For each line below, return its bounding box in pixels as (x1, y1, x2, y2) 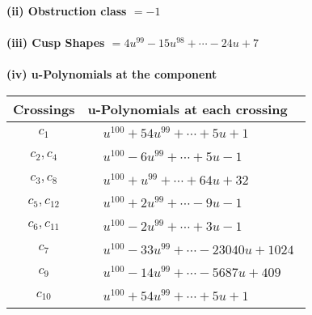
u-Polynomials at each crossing (87, 99, 288, 118)
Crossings (13, 99, 75, 118)
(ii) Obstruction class (6, 2, 127, 19)
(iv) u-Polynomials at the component (6, 66, 217, 83)
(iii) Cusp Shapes (6, 34, 105, 51)
